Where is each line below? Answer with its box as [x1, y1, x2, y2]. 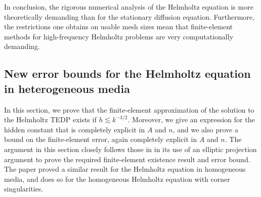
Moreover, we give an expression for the [132, 114, 255, 125]
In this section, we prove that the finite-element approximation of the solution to [4, 104, 254, 115]
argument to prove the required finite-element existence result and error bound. [4, 154, 250, 164]
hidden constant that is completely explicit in [4, 124, 145, 134]
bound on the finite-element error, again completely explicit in [4, 134, 197, 144]
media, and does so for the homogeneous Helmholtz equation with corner [4, 173, 230, 184]
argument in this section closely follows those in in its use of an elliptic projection [4, 143, 257, 154]
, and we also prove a [172, 124, 238, 134]
